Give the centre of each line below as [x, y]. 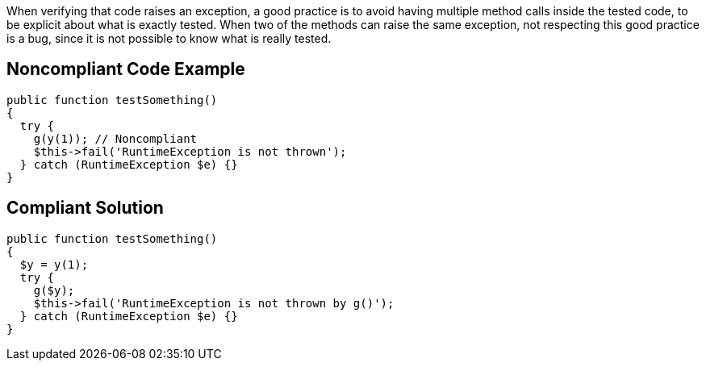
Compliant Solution [85, 208]
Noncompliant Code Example [126, 69]
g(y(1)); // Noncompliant [115, 138]
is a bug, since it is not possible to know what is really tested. [169, 38]
